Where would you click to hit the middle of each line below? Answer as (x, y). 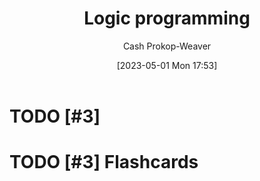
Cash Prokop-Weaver (167, 46)
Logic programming (167, 18)
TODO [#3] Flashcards (104, 162)
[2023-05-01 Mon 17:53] (167, 65)
